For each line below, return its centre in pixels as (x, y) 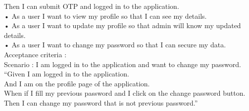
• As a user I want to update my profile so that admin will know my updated (123, 25)
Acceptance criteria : (35, 54)
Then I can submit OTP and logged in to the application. (92, 6)
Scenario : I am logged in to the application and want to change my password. (123, 64)
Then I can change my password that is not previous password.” (101, 102)
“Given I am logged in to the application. (67, 74)
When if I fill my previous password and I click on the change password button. (125, 93)
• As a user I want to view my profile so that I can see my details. (105, 16)
